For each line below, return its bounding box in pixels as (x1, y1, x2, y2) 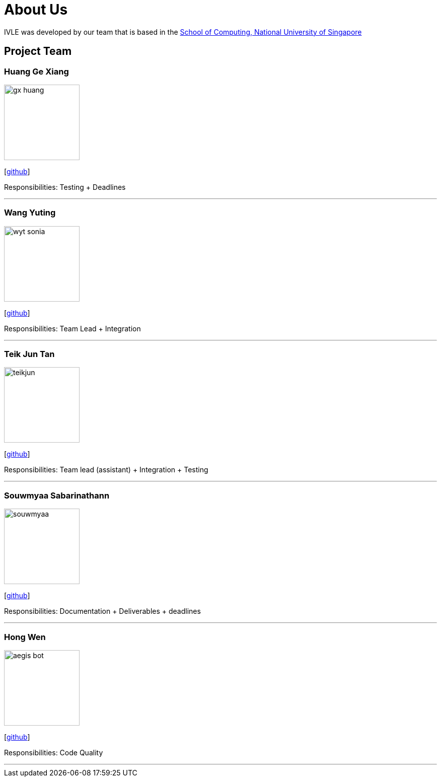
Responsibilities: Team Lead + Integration (4, 324, 141, 333)
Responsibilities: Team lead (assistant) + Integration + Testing (4, 465, 208, 474)
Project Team (4, 45, 72, 58)
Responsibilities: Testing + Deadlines (4, 182, 126, 191)
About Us (4, 1, 68, 18)
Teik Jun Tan (4, 349, 55, 360)
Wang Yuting (4, 207, 56, 218)
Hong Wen (4, 631, 46, 642)
